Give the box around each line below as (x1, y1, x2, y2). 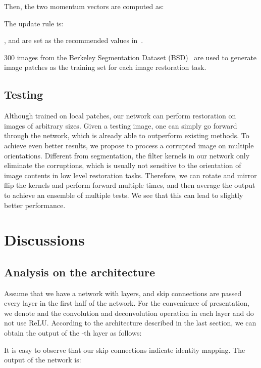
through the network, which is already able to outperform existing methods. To (4, 130, 249, 141)
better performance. (4, 199, 66, 210)
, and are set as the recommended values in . (4, 35, 143, 46)
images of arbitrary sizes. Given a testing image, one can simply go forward (4, 120, 237, 131)
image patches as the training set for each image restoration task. (4, 62, 206, 72)
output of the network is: (4, 354, 81, 365)
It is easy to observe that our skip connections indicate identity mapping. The (4, 344, 245, 355)
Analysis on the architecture (4, 264, 155, 279)
